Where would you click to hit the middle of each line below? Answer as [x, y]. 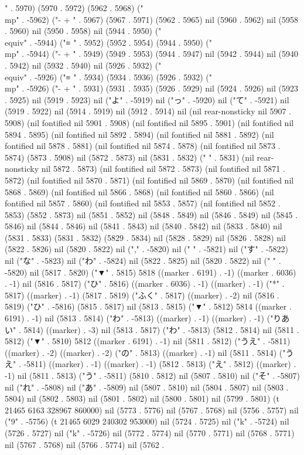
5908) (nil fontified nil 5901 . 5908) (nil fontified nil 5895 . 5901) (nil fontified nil [149, 122]
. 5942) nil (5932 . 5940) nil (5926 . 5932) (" [83, 65]
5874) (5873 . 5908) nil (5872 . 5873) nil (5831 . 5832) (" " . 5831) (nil [129, 157]
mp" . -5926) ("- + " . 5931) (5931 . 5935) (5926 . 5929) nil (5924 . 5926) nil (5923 [152, 88]
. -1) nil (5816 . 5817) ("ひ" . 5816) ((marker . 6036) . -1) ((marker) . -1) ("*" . [145, 283]
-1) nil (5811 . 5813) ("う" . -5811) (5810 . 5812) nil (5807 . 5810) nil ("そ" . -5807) [152, 375]
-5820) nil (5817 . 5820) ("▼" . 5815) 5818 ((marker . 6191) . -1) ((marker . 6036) [151, 272]
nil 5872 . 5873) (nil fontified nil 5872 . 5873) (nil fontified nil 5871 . [163, 169]
